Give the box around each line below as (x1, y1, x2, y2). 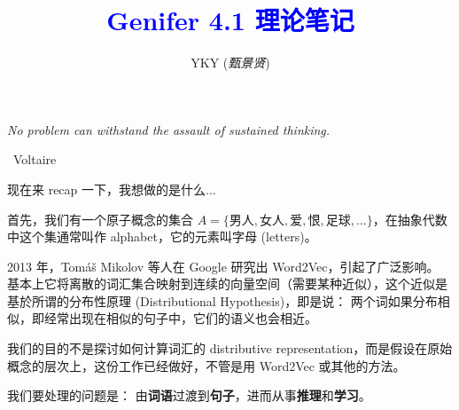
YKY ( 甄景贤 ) (191, 53, 270, 72)
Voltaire (12, 150, 57, 169)
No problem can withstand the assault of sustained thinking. (7, 120, 331, 138)
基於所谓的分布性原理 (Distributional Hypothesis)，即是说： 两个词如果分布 (7, 291, 438, 310)
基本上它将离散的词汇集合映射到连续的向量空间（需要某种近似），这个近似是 (7, 274, 447, 293)
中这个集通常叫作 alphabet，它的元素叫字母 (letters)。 (7, 227, 317, 246)
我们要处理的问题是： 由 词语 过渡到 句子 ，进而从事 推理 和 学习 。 (7, 386, 371, 405)
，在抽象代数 (372, 209, 447, 228)
